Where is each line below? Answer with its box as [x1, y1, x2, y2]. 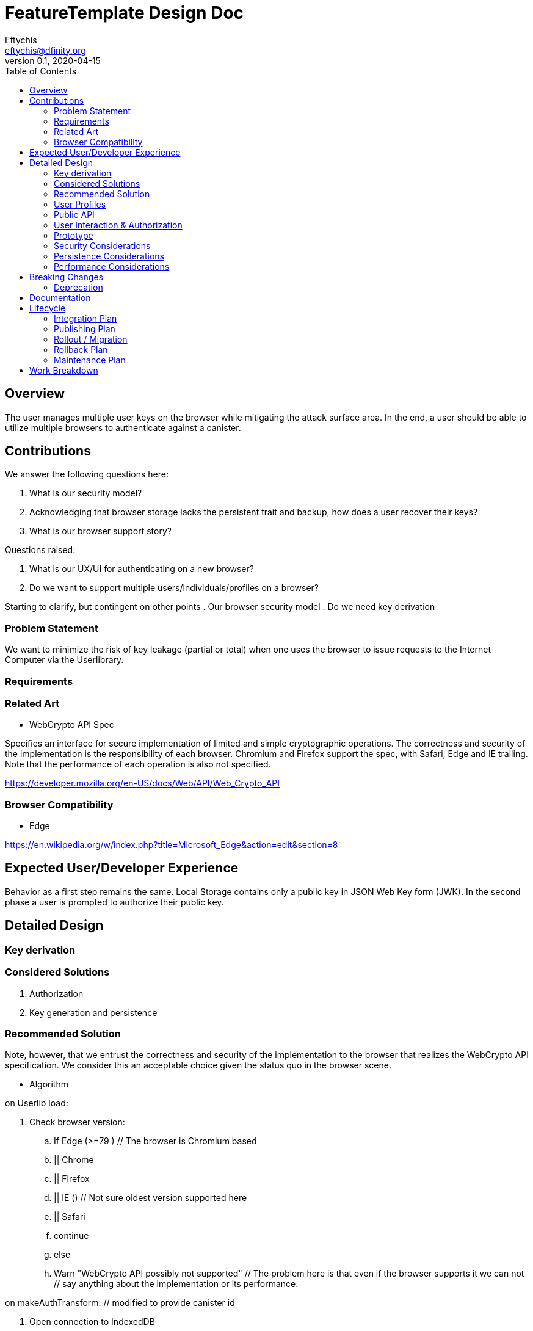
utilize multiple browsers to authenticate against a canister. [5, 422, 241, 433]
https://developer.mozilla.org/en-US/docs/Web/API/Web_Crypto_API [5, 778, 280, 789]
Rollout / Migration [54, 333, 128, 344]
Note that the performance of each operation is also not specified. [5, 759, 271, 770]
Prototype [54, 230, 93, 241]
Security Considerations [54, 240, 151, 251]
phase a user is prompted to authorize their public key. [5, 896, 224, 907]
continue [54, 1230, 89, 1241]
